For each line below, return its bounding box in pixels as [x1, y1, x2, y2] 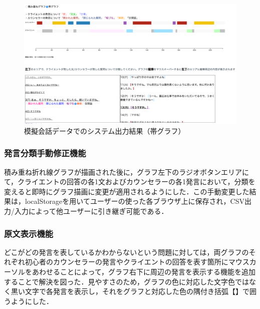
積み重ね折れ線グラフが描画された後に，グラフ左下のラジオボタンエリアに [4, 166, 249, 177]
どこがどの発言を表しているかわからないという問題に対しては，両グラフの [4, 246, 249, 257]
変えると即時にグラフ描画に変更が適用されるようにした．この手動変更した [4, 186, 249, 196]
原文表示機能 [4, 227, 54, 239]
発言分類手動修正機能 [4, 147, 86, 159]
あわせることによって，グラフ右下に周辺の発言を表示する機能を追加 [32, 266, 255, 277]
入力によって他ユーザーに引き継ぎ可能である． [14, 206, 168, 216]
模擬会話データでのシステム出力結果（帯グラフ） [24, 125, 185, 136]
